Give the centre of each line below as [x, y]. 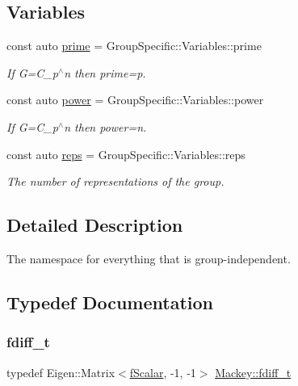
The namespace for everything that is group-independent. [149, 258]
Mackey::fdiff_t [253, 372]
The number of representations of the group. [115, 181]
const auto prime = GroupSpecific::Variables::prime [134, 46]
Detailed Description [95, 225]
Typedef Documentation [110, 302]
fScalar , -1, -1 [163, 372]
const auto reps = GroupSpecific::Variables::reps [126, 154]
